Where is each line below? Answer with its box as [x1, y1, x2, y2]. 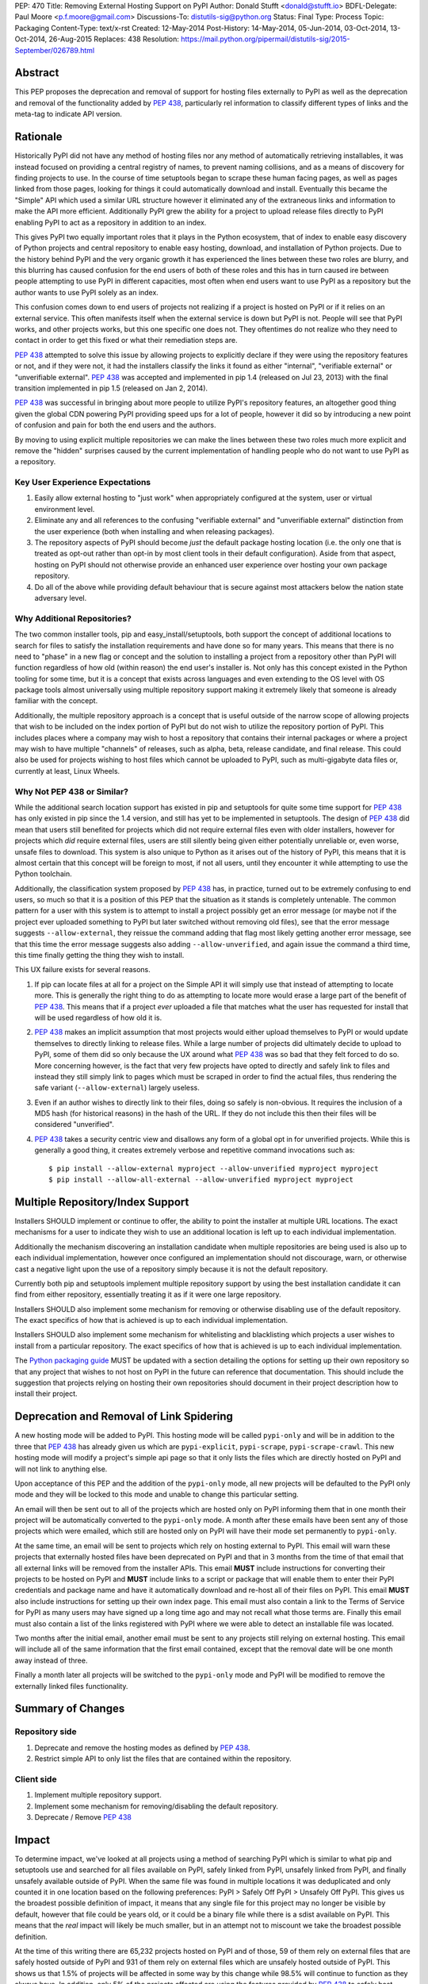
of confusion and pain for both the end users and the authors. [14, 421, 216, 430]
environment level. [34, 504, 95, 513]
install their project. [14, 1389, 78, 1398]
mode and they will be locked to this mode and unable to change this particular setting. [14, 1490, 299, 1499]
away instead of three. [14, 1655, 88, 1665]
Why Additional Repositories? [14, 613, 132, 624]
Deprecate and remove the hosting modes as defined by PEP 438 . [34, 1743, 250, 1752]
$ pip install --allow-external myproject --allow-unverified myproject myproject [48, 1163, 379, 1173]
